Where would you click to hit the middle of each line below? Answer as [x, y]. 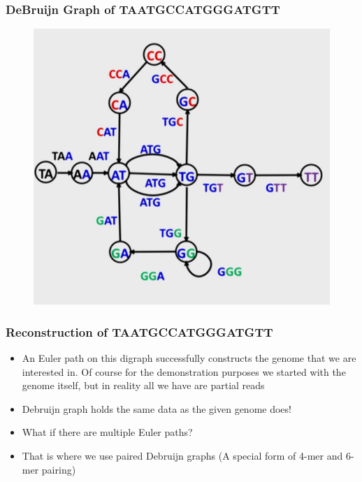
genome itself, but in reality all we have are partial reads [143, 385]
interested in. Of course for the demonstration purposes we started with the [184, 371]
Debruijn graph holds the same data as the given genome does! [157, 408]
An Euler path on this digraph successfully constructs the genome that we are [189, 357]
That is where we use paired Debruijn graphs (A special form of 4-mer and [182, 455]
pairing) [59, 469]
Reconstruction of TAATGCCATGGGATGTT [139, 331]
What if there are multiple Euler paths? [107, 432]
